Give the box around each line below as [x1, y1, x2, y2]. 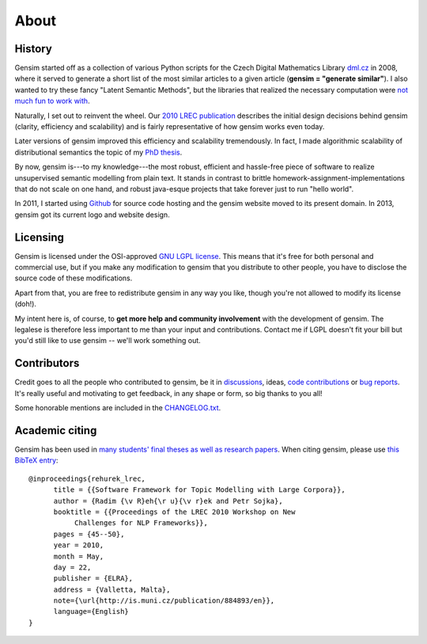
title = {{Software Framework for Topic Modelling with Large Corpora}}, [53, 486, 346, 494]
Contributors [14, 356, 80, 370]
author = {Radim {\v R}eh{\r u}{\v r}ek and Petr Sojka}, [53, 496, 284, 505]
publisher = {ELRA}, [53, 574, 134, 583]
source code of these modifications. [14, 273, 133, 283]
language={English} [53, 607, 130, 616]
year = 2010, [53, 541, 104, 550]
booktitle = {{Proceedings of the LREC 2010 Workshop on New [53, 507, 296, 516]
